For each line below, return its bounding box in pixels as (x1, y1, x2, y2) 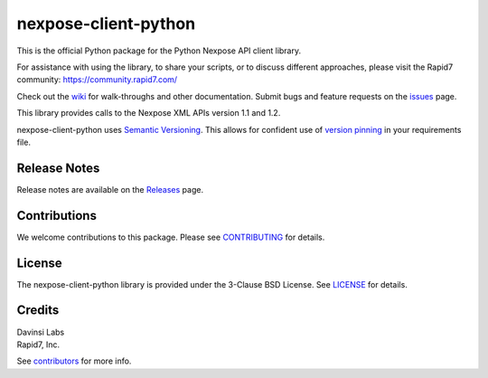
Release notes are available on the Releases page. (16, 184, 203, 194)
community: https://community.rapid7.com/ (16, 74, 178, 85)
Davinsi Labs (16, 326, 65, 337)
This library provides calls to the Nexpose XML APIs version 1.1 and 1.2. (16, 108, 281, 118)
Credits (16, 303, 60, 318)
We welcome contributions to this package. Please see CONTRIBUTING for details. (16, 232, 325, 242)
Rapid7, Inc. (16, 339, 61, 350)
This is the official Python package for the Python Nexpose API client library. (16, 45, 302, 56)
